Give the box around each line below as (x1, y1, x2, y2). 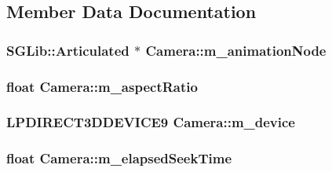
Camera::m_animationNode (145, 40, 327, 60)
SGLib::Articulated (6, 40, 130, 60)
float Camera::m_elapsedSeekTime (6, 148, 232, 168)
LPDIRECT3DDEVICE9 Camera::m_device (6, 112, 295, 132)
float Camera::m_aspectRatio (6, 76, 198, 96)
